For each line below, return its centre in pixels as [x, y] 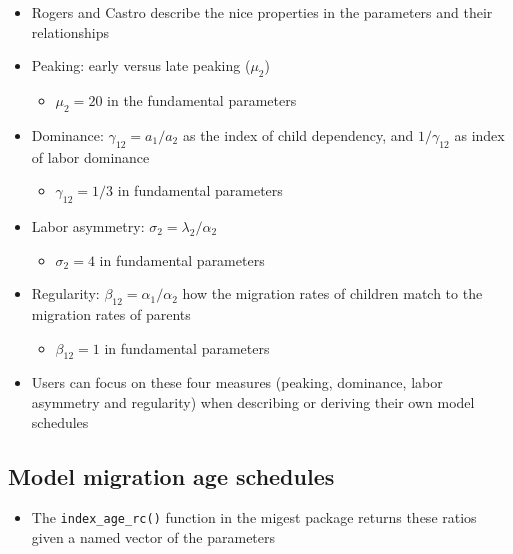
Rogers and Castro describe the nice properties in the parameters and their [262, 12]
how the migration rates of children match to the [332, 293]
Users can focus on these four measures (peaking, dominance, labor [237, 382]
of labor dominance [90, 156]
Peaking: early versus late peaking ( [141, 65]
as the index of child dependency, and [298, 134]
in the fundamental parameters [202, 99]
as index [479, 134]
